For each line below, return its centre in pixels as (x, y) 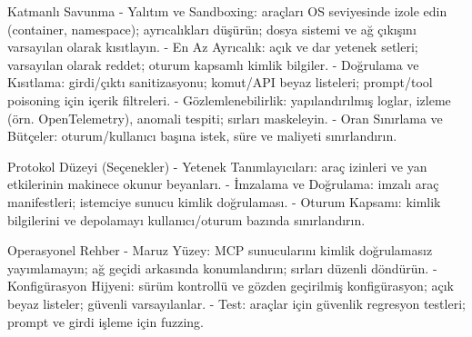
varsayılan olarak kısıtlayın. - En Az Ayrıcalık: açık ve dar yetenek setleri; (213, 47)
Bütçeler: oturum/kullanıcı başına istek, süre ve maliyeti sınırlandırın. (202, 136)
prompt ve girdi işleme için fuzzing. (105, 321)
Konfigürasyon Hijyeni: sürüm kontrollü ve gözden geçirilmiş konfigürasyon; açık (231, 286)
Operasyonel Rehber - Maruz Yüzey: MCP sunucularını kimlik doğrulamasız (220, 250)
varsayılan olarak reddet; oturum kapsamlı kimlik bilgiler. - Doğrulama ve (213, 64)
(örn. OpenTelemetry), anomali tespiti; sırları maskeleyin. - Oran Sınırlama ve (225, 118)
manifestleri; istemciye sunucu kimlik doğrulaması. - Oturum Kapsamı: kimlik (224, 201)
